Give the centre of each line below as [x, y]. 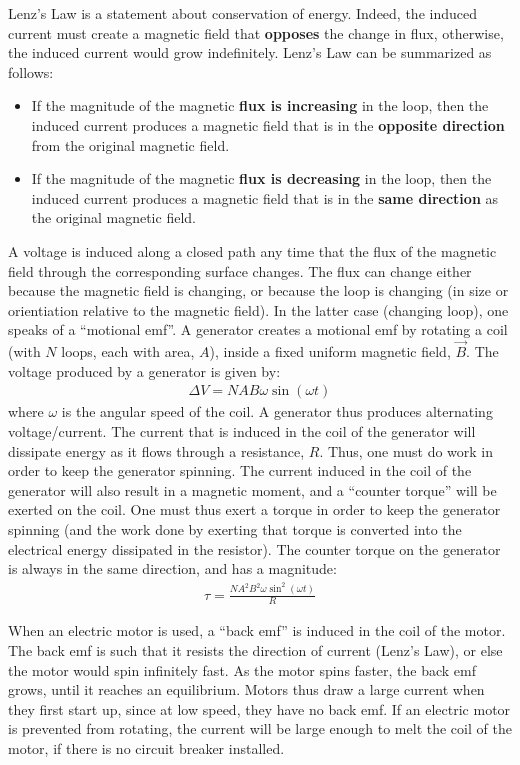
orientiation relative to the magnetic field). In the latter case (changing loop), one [258, 309]
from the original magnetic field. [130, 144]
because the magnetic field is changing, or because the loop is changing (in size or [258, 290]
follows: [31, 71]
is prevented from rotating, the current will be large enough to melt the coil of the [260, 728]
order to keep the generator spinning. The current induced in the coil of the [240, 470]
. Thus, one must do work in [406, 450]
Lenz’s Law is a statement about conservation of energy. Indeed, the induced [242, 13]
